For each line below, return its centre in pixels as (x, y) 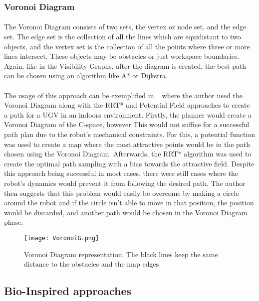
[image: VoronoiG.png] (62, 238)
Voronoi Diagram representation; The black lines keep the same (121, 254)
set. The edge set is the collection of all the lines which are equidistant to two (123, 37)
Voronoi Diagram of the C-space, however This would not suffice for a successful (127, 124)
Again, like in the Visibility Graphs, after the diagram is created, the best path (125, 66)
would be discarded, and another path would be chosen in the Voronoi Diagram (126, 212)
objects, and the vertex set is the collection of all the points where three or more (127, 46)
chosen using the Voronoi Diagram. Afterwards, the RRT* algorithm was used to (128, 154)
